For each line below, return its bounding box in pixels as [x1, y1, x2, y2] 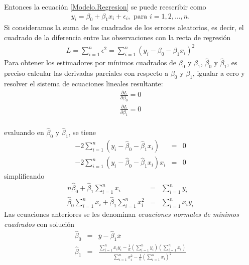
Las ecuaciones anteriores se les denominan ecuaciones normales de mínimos [4, 208, 239, 219]
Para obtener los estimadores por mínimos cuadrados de [4, 57, 176, 68]
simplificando [4, 171, 45, 181]
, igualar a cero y [192, 68, 245, 78]
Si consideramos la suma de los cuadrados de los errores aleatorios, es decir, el [4, 22, 244, 33]
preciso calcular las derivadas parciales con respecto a [4, 68, 169, 78]
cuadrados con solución [4, 218, 75, 229]
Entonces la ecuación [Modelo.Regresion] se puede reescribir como [4, 2, 206, 12]
